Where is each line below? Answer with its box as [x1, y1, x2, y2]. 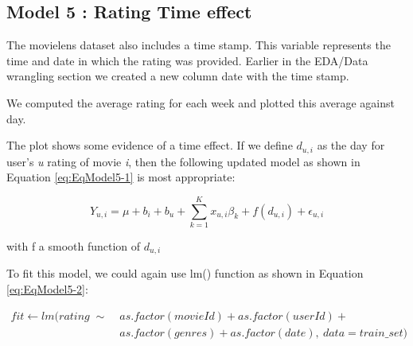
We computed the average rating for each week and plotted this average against [6, 94, 395, 111]
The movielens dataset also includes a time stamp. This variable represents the [6, 37, 391, 53]
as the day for [317, 137, 385, 154]
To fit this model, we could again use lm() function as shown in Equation [6, 265, 364, 282]
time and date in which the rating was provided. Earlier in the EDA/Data [6, 52, 368, 68]
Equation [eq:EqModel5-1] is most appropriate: [6, 169, 236, 185]
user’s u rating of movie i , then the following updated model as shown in [6, 153, 360, 169]
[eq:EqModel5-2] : [6, 280, 88, 297]
